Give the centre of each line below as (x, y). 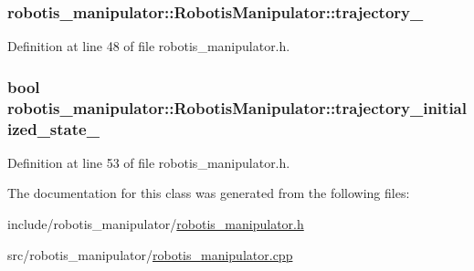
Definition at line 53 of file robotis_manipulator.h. (149, 162)
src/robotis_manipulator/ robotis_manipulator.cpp (150, 254)
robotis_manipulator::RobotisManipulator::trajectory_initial (237, 107)
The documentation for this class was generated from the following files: (209, 193)
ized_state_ (53, 128)
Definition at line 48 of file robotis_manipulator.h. (149, 46)
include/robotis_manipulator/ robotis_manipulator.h (156, 224)
